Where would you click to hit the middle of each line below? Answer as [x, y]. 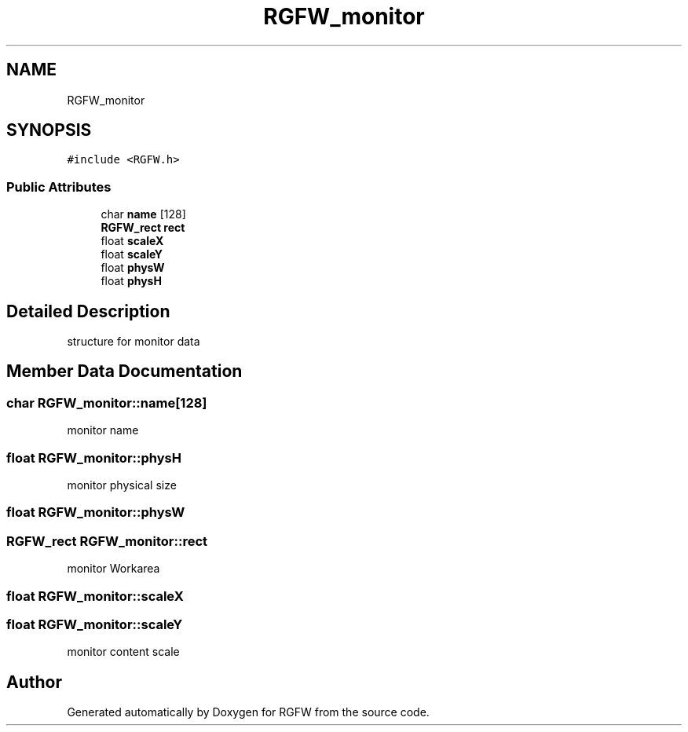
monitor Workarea [113, 569]
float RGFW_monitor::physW [96, 512]
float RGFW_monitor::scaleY [95, 624]
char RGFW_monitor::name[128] [107, 403]
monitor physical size [122, 485]
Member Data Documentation [124, 371]
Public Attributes [59, 187]
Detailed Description [88, 311]
